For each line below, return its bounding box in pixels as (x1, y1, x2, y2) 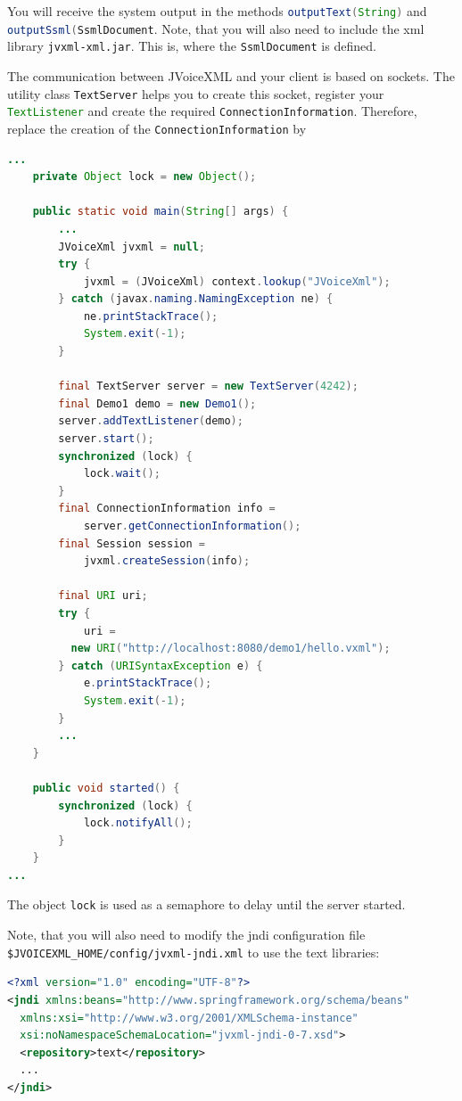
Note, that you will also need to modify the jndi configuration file (7, 925, 366, 944)
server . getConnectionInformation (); (83, 520, 301, 532)
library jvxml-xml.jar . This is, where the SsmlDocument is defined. (7, 37, 376, 55)
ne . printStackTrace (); (83, 309, 219, 323)
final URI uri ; (58, 589, 148, 603)
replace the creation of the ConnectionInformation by (7, 119, 307, 137)
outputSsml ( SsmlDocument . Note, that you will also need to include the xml (7, 19, 425, 37)
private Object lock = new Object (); (32, 170, 257, 184)
